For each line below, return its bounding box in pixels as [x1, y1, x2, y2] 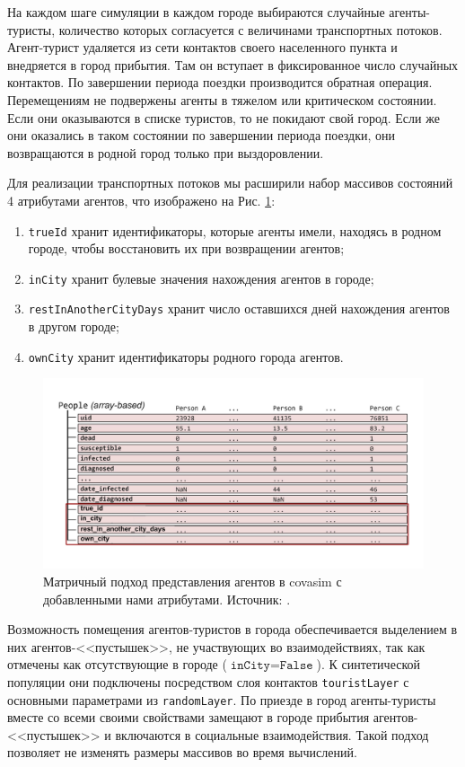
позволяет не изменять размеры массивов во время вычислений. [7, 743, 357, 762]
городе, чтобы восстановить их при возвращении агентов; [28, 239, 345, 258]
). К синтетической [316, 655, 421, 674]
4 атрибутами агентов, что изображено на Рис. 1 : [7, 190, 276, 209]
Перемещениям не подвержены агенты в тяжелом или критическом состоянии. [7, 90, 437, 109]
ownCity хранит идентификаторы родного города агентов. [28, 347, 344, 366]
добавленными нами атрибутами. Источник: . [43, 589, 291, 608]
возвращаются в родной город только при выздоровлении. [7, 143, 324, 162]
